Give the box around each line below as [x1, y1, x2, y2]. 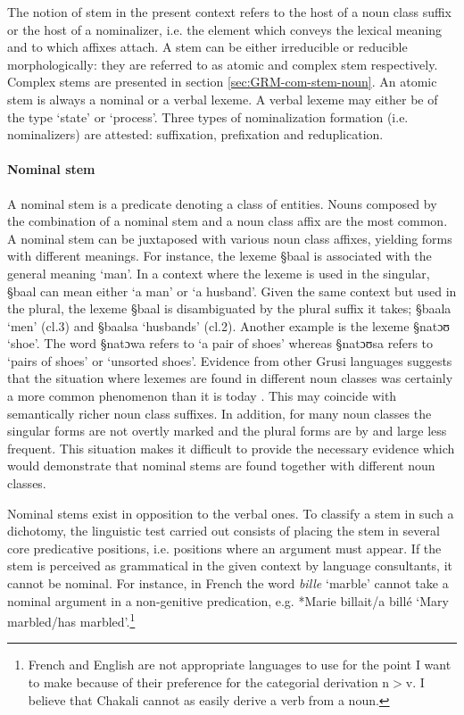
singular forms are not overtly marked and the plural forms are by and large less [7, 421, 447, 440]
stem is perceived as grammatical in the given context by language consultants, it [7, 556, 452, 575]
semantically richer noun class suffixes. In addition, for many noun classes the [7, 403, 432, 422]
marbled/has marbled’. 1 [7, 610, 136, 630]
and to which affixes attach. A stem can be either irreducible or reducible [7, 37, 408, 56]
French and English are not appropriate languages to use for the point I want [28, 655, 452, 674]
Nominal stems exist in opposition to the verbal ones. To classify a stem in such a [7, 503, 454, 522]
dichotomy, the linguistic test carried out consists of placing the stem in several [7, 521, 440, 540]
